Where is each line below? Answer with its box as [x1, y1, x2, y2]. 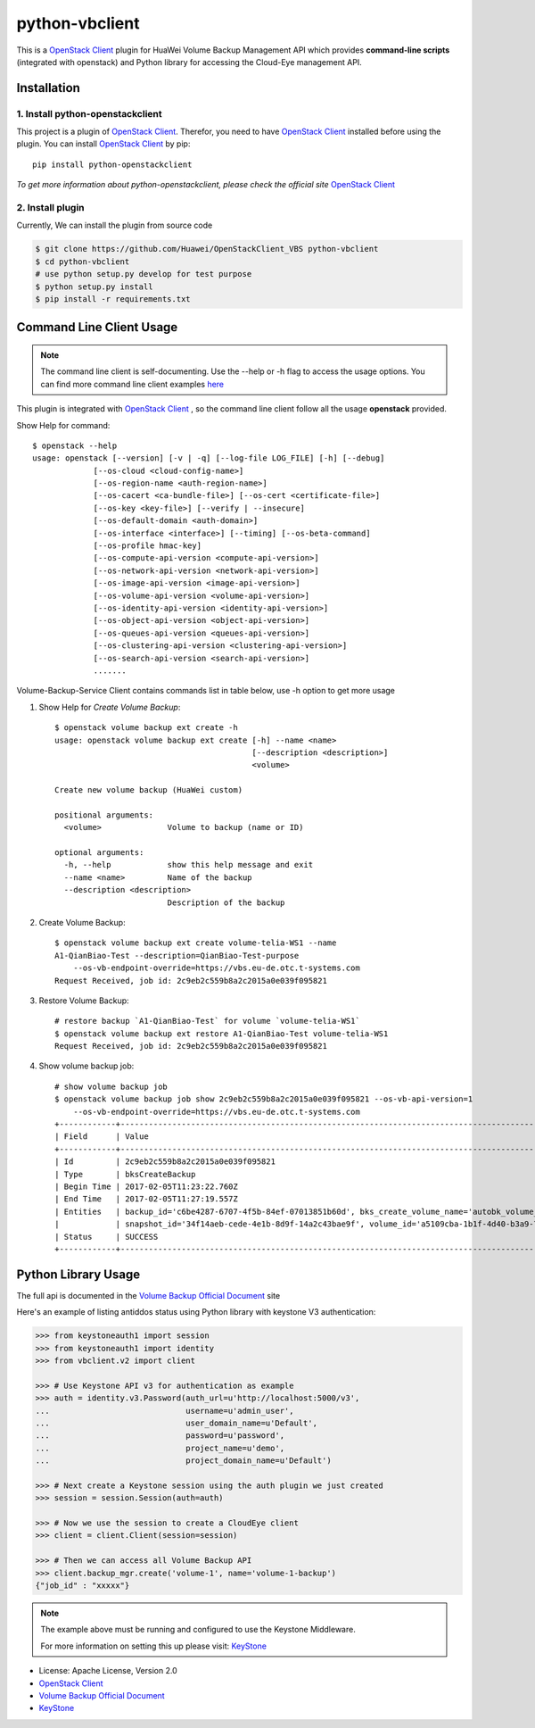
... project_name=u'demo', [35, 1442, 285, 1453]
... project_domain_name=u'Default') [35, 1456, 332, 1466]
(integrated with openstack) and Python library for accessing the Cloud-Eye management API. [16, 56, 363, 67]
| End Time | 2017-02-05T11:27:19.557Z [54, 1194, 238, 1204]
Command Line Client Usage [16, 320, 178, 335]
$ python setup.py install [35, 281, 153, 292]
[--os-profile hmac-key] [93, 541, 202, 551]
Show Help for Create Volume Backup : [38, 702, 181, 712]
